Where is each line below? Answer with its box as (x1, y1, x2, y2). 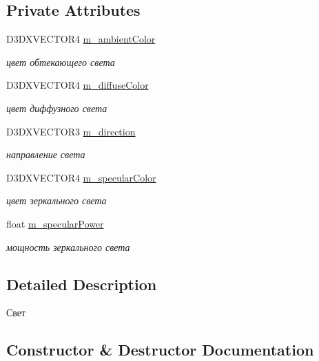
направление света (6, 147, 85, 162)
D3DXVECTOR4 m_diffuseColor (6, 78, 149, 92)
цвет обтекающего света (6, 54, 115, 69)
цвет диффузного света (6, 100, 107, 115)
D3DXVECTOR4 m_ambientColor (6, 32, 156, 46)
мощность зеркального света (6, 239, 130, 254)
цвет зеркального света (6, 193, 107, 208)
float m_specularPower (6, 216, 104, 230)
